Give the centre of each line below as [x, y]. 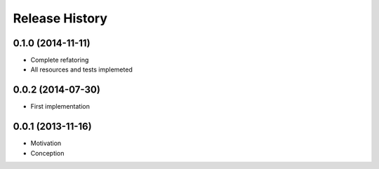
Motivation [46, 143]
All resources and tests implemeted [81, 69]
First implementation [60, 107]
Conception [47, 153]
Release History [60, 18]
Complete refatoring [60, 60]
